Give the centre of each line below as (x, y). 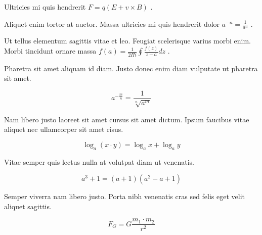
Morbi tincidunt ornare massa (50, 51)
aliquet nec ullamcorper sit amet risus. (64, 129)
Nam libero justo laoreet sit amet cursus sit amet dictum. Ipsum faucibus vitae (127, 119)
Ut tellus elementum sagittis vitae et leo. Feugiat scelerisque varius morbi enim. (127, 41)
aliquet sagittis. (28, 206)
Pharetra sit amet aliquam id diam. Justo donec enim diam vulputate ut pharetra (131, 68)
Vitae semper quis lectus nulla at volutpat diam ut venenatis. (99, 161)
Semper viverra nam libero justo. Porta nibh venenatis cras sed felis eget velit (125, 196)
